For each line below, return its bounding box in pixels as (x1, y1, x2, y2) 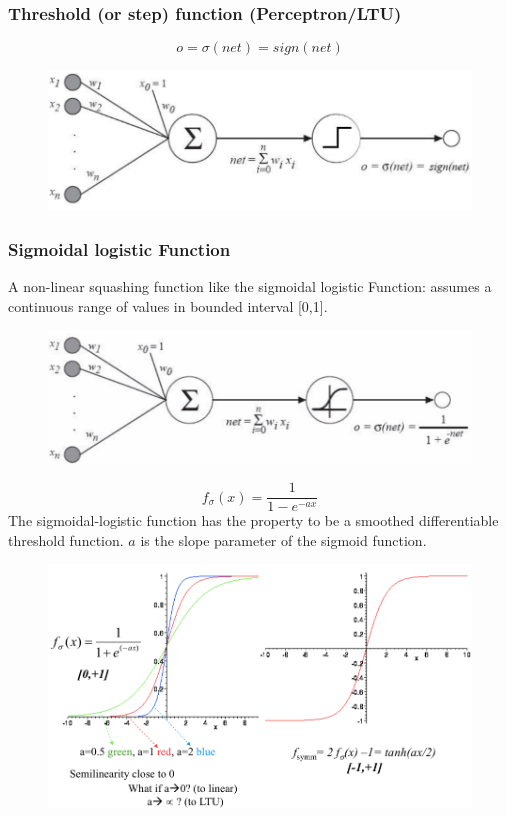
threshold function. (8, 529, 124, 550)
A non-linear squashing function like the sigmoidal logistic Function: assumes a (8, 276, 492, 297)
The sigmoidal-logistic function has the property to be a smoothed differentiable (8, 510, 499, 531)
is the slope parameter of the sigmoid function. (140, 529, 427, 550)
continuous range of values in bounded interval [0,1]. (8, 295, 328, 316)
